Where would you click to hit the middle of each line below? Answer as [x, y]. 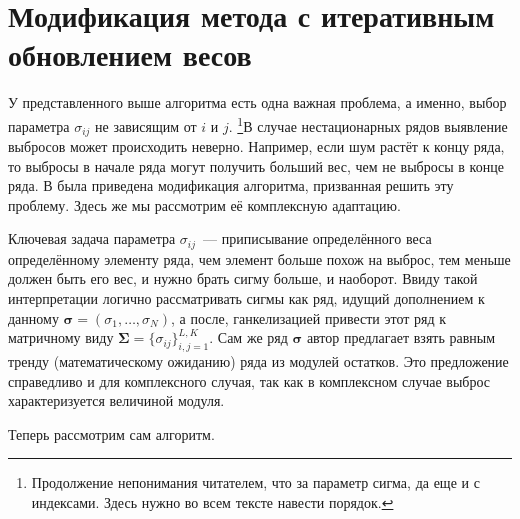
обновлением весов [130, 54]
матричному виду [61, 337]
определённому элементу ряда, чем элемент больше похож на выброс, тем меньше [259, 258]
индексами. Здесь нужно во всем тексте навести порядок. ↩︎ [212, 501]
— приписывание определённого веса [317, 238]
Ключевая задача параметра [92, 238]
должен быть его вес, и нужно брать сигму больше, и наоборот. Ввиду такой [243, 278]
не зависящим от [146, 125]
